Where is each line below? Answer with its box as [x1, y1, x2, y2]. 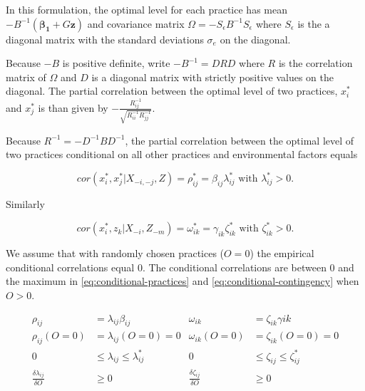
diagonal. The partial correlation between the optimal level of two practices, [6, 83, 338, 98]
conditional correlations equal [6, 259, 135, 274]
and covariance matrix [87, 16, 185, 31]
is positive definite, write [62, 56, 170, 71]
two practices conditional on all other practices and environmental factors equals [6, 147, 358, 162]
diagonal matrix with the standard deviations [6, 31, 204, 46]
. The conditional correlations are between [142, 259, 327, 274]
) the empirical [250, 246, 314, 261]
